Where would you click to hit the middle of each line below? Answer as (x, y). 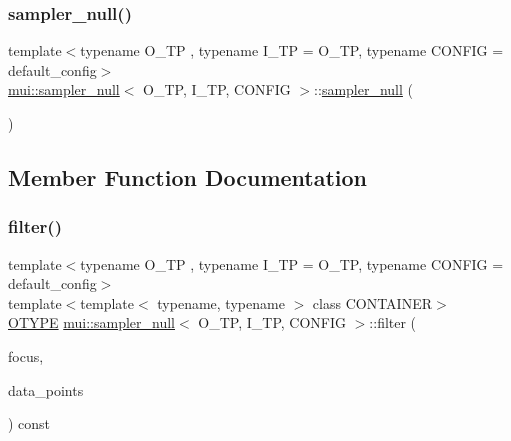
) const (29, 423)
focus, (26, 355)
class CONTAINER (372, 302)
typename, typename (221, 302)
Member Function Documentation (188, 176)
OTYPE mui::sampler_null (91, 322)
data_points (46, 389)
